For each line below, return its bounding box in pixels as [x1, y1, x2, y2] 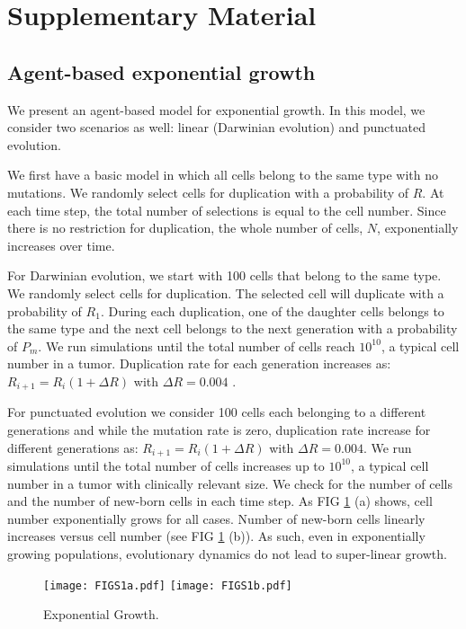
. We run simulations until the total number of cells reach [38, 336, 355, 355]
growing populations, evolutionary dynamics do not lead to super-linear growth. [7, 544, 447, 563]
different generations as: [7, 438, 139, 456]
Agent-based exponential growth [7, 58, 316, 85]
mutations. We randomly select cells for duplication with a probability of [7, 182, 409, 201]
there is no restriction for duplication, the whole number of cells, [7, 218, 363, 237]
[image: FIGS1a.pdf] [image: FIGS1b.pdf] [43, 579, 292, 592]
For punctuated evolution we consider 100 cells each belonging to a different [7, 403, 426, 421]
